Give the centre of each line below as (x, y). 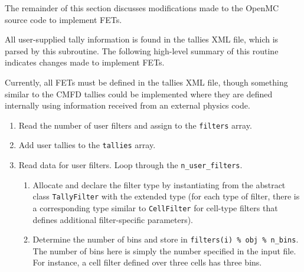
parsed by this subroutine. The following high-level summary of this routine (142, 50)
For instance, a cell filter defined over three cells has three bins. (147, 262)
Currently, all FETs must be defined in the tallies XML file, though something (146, 82)
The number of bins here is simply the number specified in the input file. (164, 250)
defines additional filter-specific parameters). (113, 219)
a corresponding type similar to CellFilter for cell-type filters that (155, 207)
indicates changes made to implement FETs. (85, 62)
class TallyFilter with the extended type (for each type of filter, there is (166, 196)
